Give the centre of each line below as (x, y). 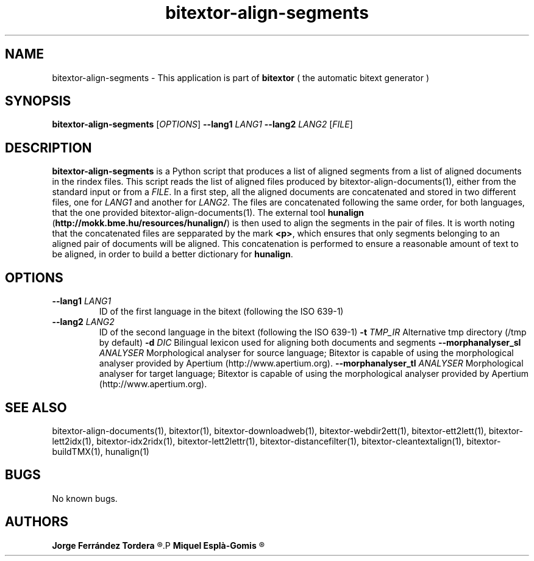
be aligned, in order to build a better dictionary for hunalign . (173, 254)
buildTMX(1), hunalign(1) (101, 451)
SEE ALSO (36, 407)
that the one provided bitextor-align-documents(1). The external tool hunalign (208, 213)
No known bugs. (85, 498)
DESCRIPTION (48, 148)
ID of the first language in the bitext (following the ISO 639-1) (221, 312)
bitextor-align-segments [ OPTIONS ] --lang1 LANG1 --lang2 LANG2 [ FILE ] (202, 124)
